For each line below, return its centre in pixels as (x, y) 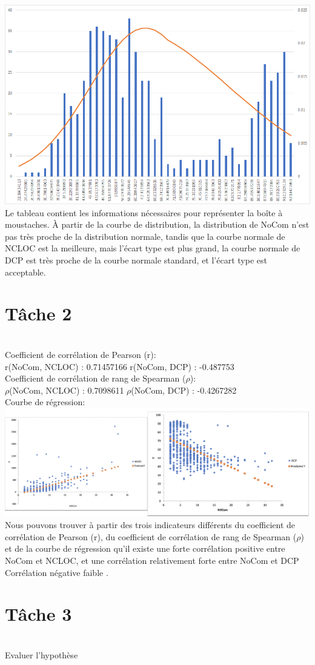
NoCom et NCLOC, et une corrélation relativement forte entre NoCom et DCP (152, 560)
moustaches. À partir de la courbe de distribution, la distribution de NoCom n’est (157, 224)
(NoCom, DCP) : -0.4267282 (184, 390)
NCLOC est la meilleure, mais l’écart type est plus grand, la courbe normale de (153, 248)
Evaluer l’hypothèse (41, 654)
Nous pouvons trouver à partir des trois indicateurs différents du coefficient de (150, 525)
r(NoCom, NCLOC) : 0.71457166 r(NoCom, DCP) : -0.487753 (120, 366)
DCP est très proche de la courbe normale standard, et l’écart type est (136, 260)
